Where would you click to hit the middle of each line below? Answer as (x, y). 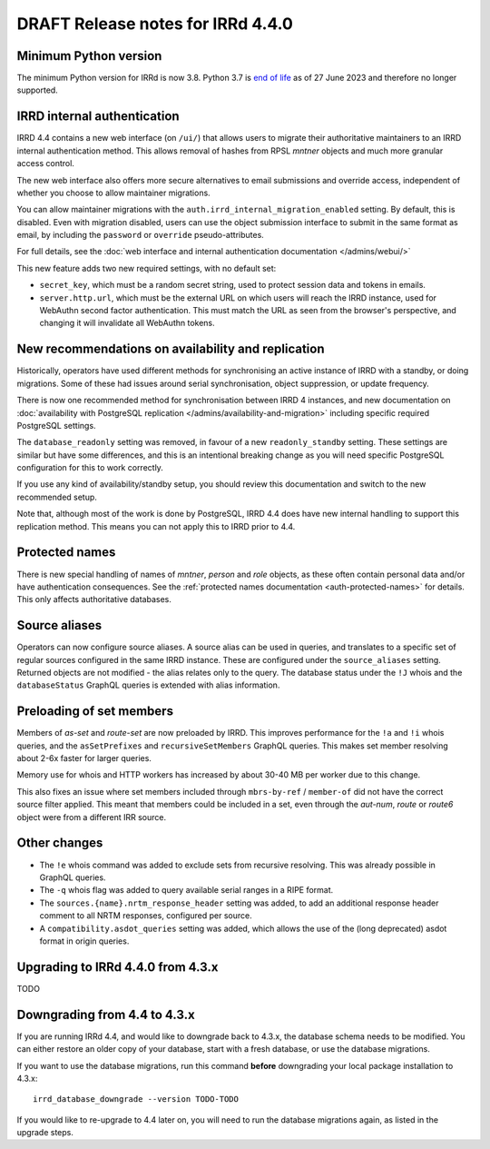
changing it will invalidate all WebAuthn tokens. (127, 323)
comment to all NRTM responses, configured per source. (146, 916)
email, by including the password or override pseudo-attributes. (141, 235)
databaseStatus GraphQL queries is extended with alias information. (148, 685)
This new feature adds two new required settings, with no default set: (147, 268)
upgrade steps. (45, 1133)
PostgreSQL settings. (56, 425)
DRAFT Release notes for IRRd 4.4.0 (155, 24)
